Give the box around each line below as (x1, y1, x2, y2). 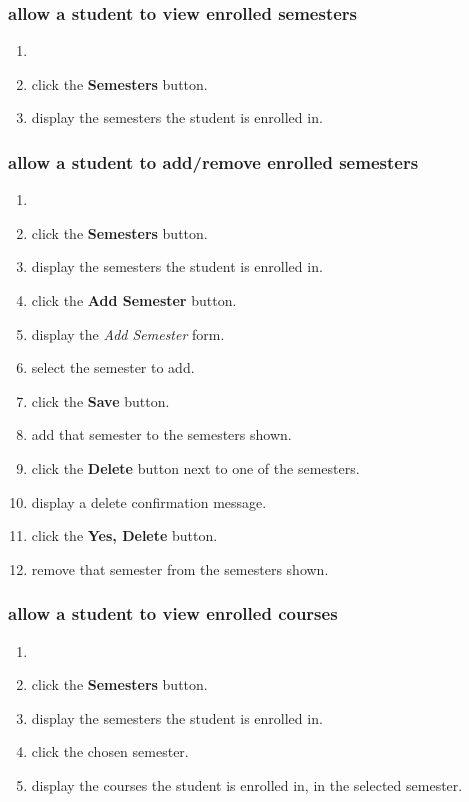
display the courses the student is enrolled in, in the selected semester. (31, 774, 463, 795)
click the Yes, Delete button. (31, 525, 218, 546)
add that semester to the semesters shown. (31, 424, 292, 445)
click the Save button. (31, 390, 170, 411)
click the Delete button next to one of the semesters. (31, 457, 360, 478)
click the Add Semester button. (31, 290, 237, 310)
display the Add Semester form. (31, 323, 225, 344)
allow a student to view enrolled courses (8, 601, 338, 626)
